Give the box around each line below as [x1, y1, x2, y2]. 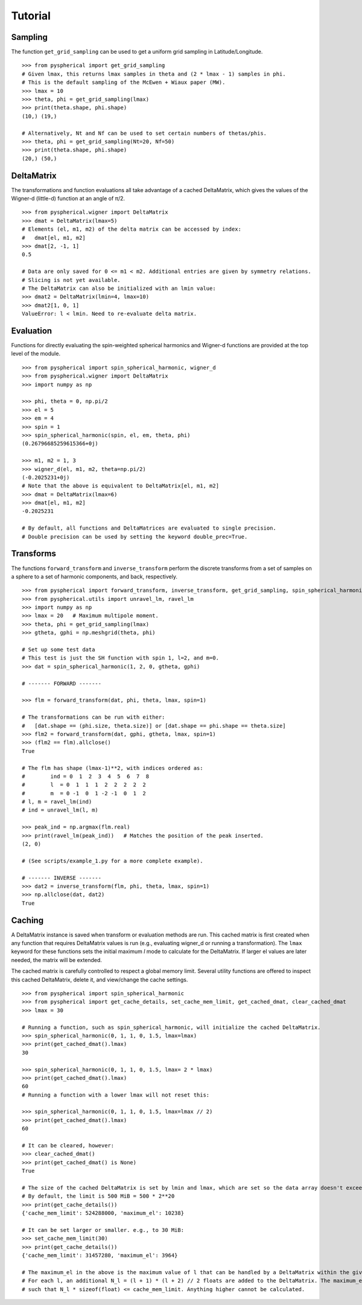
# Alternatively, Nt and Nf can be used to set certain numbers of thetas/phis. [22, 130, 267, 136]
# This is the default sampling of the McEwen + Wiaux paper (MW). [22, 79, 226, 86]
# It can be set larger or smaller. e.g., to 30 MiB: [22, 1226, 184, 1233]
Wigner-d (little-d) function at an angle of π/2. [11, 195, 125, 202]
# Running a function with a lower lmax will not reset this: [22, 1091, 210, 1098]
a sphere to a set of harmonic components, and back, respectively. [11, 572, 178, 580]
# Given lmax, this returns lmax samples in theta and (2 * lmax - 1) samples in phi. [22, 70, 286, 77]
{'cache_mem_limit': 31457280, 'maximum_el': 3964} [22, 1252, 178, 1259]
